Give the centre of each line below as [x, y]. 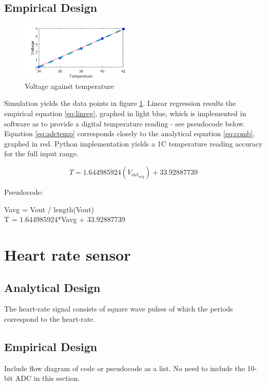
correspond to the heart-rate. [50, 318]
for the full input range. [41, 153]
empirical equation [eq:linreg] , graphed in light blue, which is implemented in [125, 113]
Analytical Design [52, 287]
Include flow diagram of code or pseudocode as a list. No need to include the [125, 368]
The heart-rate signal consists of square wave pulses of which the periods [119, 309]
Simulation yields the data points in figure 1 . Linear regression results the [120, 103]
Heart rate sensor [68, 254]
